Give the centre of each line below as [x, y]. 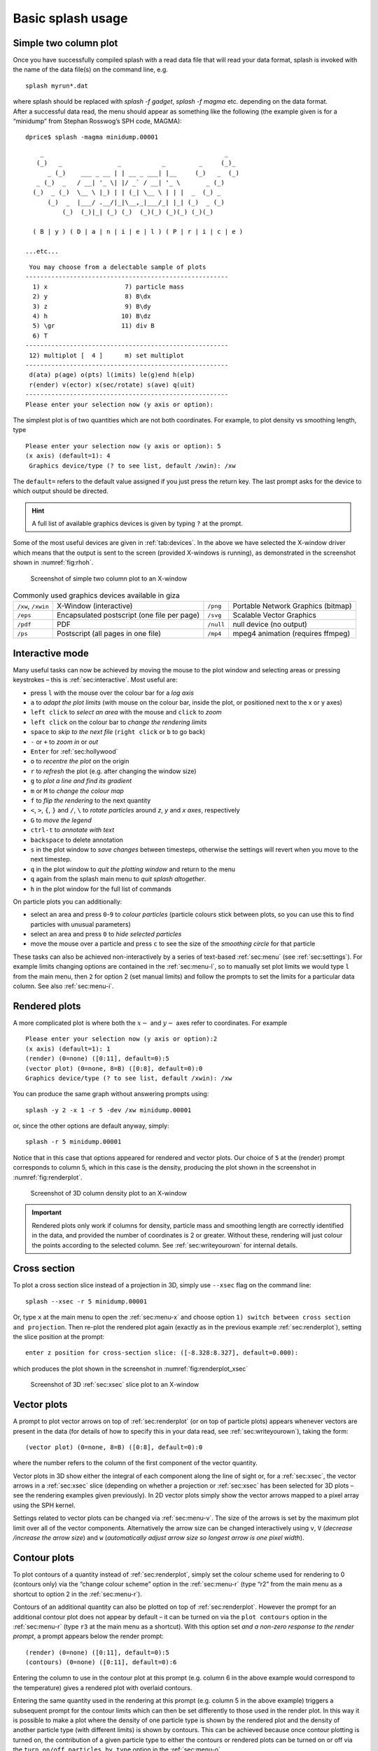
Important [47, 1212]
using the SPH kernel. [44, 1505]
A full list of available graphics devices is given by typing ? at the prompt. [137, 524]
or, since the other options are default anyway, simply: [91, 1126]
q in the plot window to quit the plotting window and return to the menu [133, 869]
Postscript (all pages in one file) [108, 634]
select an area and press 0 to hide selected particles [106, 934]
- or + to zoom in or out [64, 742]
